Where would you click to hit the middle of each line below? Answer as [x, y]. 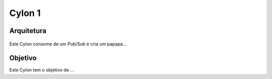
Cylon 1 [25, 13]
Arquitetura [28, 31]
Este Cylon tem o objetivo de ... [42, 70]
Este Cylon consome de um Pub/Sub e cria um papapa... [68, 44]
